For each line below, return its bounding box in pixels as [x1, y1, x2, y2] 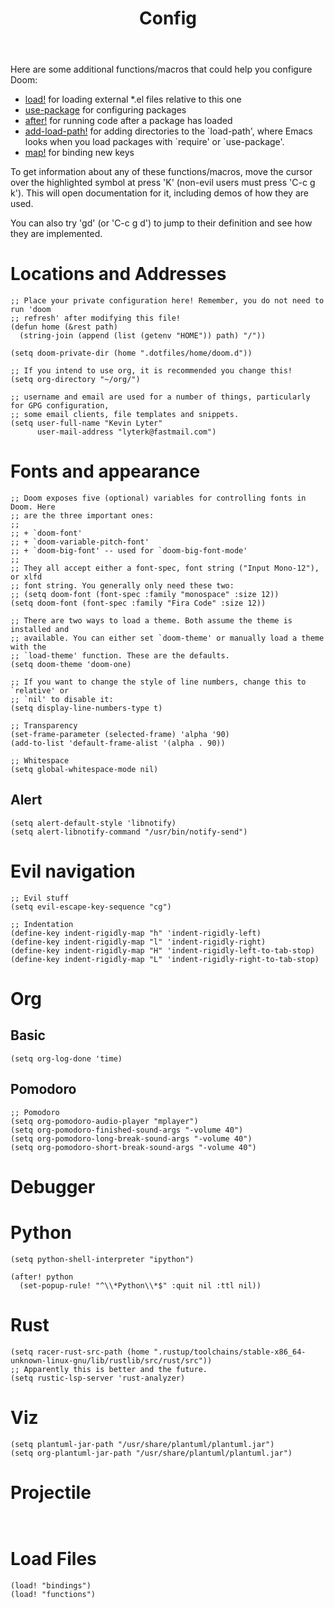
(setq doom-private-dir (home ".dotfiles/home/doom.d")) [10, 348, 253, 359]
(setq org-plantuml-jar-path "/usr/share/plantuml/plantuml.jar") [10, 1448, 293, 1458]
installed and [10, 625, 70, 635]
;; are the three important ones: [10, 511, 155, 521]
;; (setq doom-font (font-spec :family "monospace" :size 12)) [10, 590, 280, 600]
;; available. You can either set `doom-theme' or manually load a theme [10, 633, 325, 644]
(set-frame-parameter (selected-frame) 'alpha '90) [10, 730, 230, 740]
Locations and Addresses [10, 263, 227, 286]
